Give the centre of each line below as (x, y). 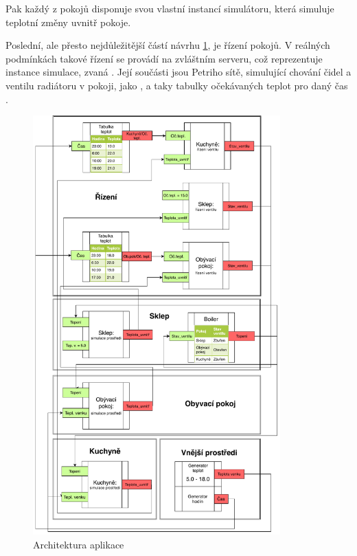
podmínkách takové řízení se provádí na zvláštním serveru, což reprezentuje (164, 58)
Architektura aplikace (79, 544)
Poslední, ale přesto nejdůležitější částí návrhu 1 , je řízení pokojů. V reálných (168, 45)
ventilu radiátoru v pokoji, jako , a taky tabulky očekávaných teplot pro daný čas (177, 85)
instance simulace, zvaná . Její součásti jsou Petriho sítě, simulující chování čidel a (178, 72)
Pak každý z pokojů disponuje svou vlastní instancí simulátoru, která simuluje (170, 8)
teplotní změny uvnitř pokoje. (68, 22)
